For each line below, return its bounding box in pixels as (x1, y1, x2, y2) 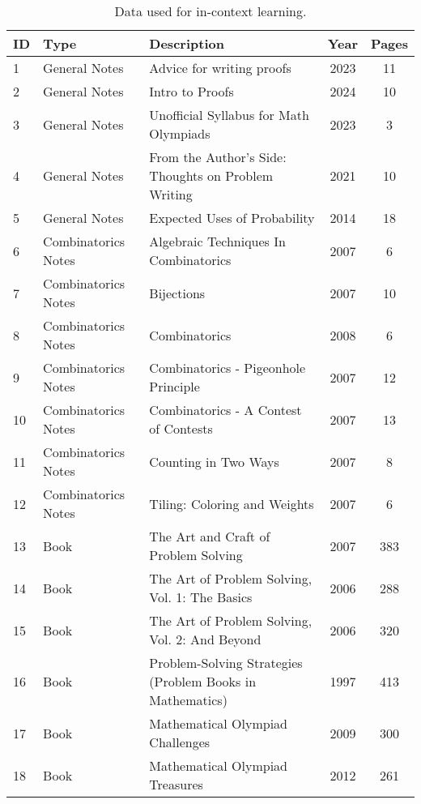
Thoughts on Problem (149, 166, 274, 185)
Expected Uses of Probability (149, 208, 315, 227)
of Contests (149, 419, 213, 438)
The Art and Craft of (149, 527, 270, 545)
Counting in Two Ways (149, 451, 279, 471)
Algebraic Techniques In (149, 232, 286, 250)
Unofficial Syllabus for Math (149, 105, 309, 124)
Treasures (149, 775, 203, 793)
